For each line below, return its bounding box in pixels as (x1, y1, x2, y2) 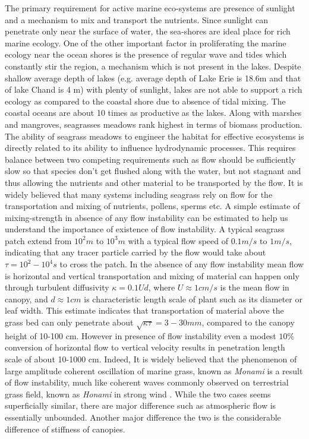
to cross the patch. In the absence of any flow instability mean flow (59, 258, 304, 270)
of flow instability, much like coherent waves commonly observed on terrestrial (5, 376, 289, 389)
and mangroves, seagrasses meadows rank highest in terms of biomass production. (5, 118, 302, 130)
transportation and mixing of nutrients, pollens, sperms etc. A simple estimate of (5, 200, 300, 212)
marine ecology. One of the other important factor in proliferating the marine (5, 36, 286, 49)
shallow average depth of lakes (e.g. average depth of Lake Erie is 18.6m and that (5, 71, 301, 84)
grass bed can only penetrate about (5, 316, 134, 329)
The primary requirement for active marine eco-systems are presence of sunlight (5, 2, 295, 14)
